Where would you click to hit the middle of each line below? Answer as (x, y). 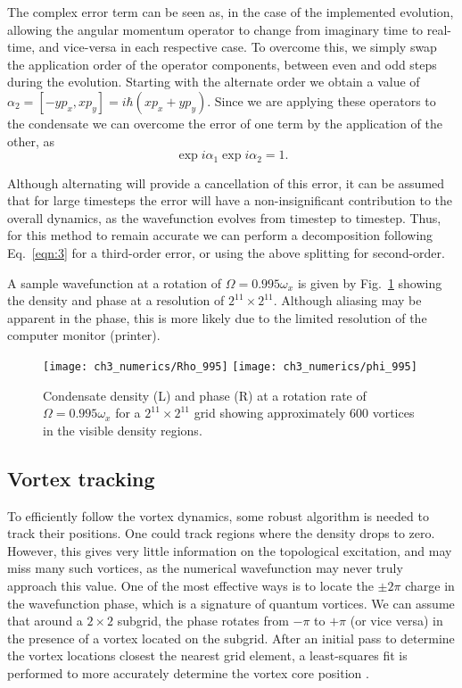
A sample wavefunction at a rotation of (115, 282)
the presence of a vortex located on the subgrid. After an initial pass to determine (231, 638)
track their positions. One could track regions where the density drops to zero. (221, 533)
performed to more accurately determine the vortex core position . (188, 672)
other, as (31, 141)
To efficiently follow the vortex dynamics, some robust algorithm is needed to (218, 515)
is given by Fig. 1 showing (370, 282)
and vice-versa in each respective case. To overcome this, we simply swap (238, 47)
